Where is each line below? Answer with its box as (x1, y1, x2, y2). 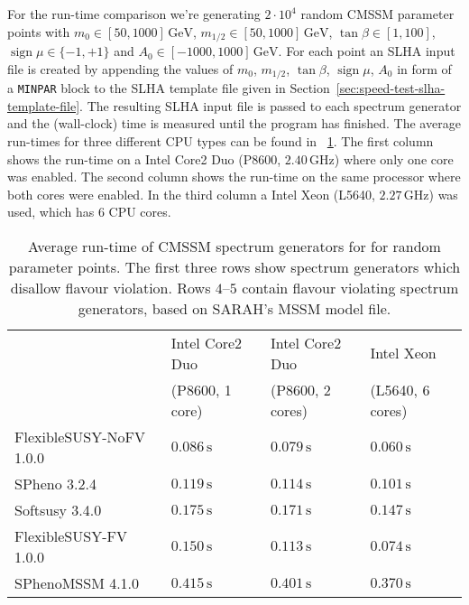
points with (7, 22, 70, 41)
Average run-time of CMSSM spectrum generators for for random (28, 235, 441, 256)
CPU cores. (108, 202, 171, 221)
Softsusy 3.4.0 (14, 498, 102, 520)
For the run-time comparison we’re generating (7, 5, 261, 23)
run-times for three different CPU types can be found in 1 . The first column (7, 131, 434, 150)
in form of (397, 59, 452, 78)
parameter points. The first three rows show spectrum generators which (8, 256, 461, 277)
